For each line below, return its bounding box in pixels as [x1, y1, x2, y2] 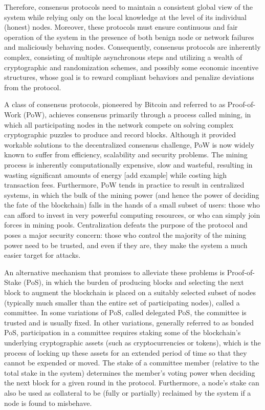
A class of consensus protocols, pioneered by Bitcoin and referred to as [4, 99, 226, 110]
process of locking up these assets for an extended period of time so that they [4, 347, 247, 358]
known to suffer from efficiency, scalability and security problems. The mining [4, 149, 248, 160]
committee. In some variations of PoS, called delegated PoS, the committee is [4, 307, 247, 318]
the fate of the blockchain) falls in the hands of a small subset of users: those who [4, 199, 260, 210]
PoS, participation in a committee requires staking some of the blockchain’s [4, 327, 241, 338]
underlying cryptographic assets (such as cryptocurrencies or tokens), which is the [4, 337, 261, 347]
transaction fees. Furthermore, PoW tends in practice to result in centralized [4, 179, 245, 190]
